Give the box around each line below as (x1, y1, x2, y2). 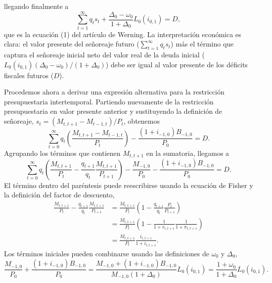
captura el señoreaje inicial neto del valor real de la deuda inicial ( (4, 49, 205, 60)
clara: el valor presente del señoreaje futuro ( (4, 39, 139, 49)
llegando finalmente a (4, 1, 69, 11)
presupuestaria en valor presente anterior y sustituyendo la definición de (4, 106, 222, 116)
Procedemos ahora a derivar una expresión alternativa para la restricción (4, 87, 225, 97)
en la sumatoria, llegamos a (146, 147, 229, 158)
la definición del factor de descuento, (4, 189, 115, 200)
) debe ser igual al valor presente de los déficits (105, 59, 248, 69)
